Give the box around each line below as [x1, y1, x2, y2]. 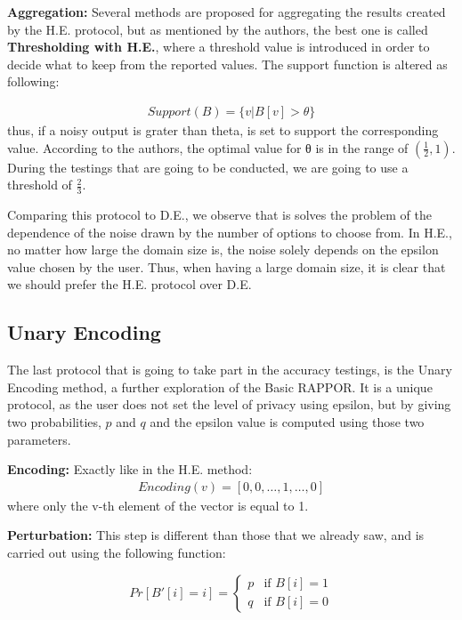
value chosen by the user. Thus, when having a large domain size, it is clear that [7, 257, 446, 276]
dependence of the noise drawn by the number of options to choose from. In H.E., [7, 222, 452, 241]
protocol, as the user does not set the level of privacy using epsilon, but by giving [7, 395, 451, 414]
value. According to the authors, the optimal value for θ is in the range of [7, 138, 409, 157]
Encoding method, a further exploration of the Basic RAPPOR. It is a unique [7, 377, 433, 396]
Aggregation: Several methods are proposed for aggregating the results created [7, 3, 446, 20]
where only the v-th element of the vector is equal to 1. [7, 495, 309, 514]
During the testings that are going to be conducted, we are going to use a [7, 157, 409, 176]
